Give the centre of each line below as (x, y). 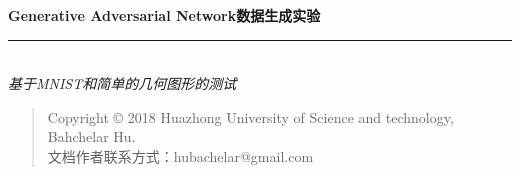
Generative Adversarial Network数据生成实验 (164, 15)
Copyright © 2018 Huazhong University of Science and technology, (250, 116)
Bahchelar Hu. (91, 136)
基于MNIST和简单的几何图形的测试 (122, 83)
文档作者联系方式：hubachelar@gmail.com (180, 155)
